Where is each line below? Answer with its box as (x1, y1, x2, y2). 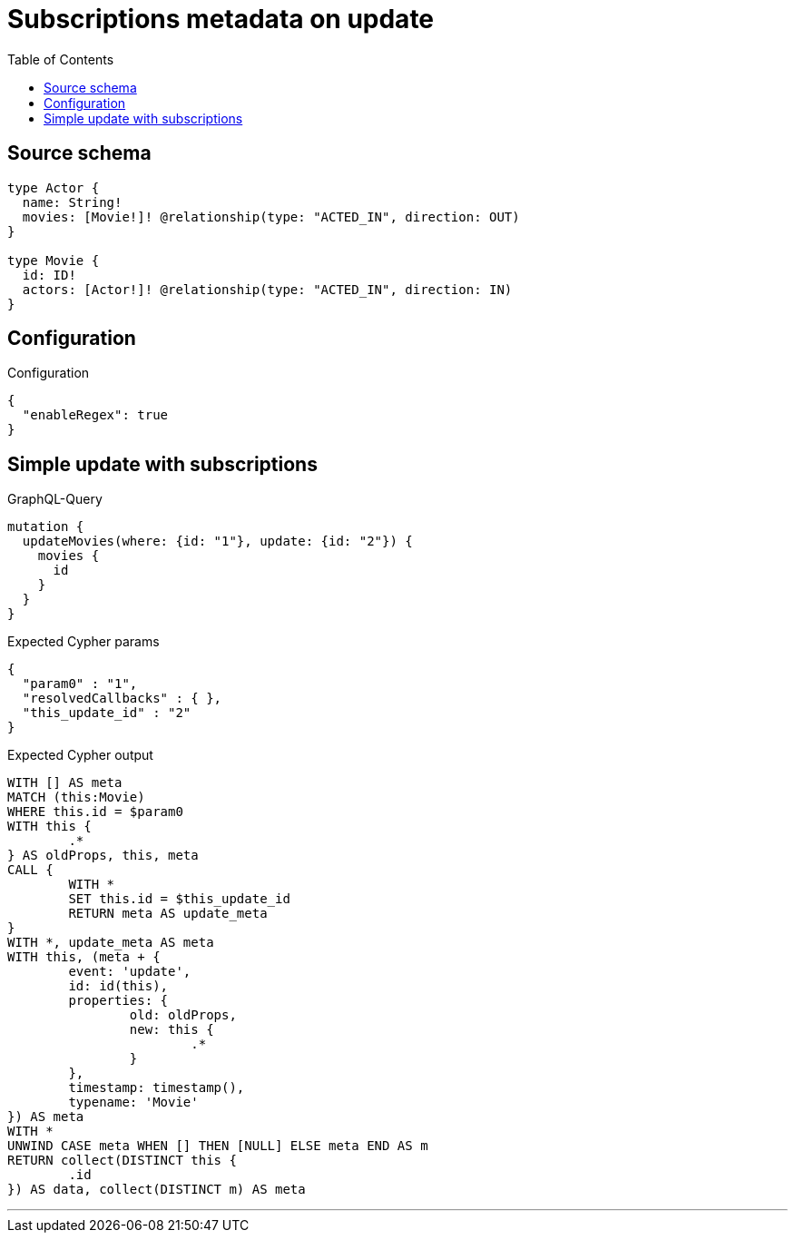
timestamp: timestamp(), (68, 1080, 245, 1096)
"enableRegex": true (22, 408, 169, 423)
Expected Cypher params (7, 634, 160, 650)
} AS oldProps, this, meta (7, 848, 199, 863)
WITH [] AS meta (7, 775, 123, 791)
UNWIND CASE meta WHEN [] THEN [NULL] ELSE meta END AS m (7, 1138, 428, 1154)
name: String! (22, 194, 123, 210)
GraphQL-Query (7, 491, 103, 507)
